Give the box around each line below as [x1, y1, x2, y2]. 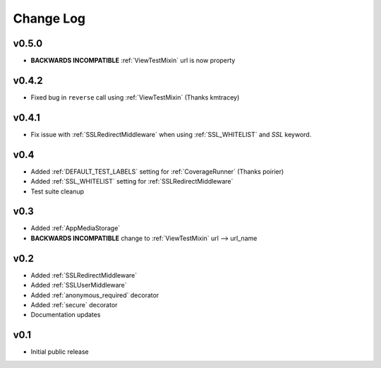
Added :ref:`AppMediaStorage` [30, 224, 121, 232]
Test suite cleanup [30, 187, 85, 196]
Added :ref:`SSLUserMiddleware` [30, 281, 127, 290]
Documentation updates [30, 311, 101, 319]
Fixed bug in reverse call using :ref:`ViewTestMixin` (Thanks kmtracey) [30, 93, 240, 102]
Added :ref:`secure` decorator [30, 300, 118, 309]
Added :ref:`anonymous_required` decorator [30, 290, 159, 299]
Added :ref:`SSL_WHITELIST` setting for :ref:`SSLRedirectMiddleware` [30, 177, 234, 186]
